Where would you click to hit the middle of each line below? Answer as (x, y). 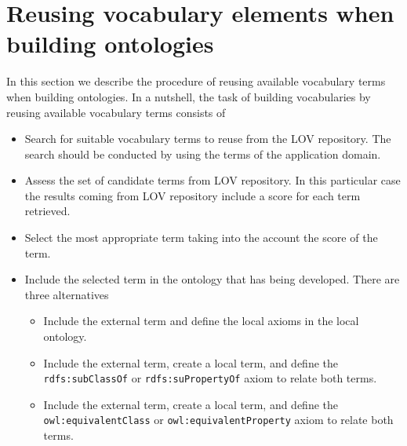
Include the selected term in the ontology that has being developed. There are (212, 279)
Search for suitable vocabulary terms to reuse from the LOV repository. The (208, 139)
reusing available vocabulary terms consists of (116, 112)
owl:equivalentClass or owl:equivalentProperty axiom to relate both (218, 420)
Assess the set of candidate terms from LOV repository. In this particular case (213, 180)
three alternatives (67, 294)
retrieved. (47, 211)
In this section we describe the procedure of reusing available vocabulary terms (196, 81)
